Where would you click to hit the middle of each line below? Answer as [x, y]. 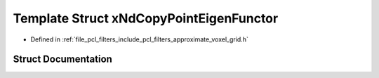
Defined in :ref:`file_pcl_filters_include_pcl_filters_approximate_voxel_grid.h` [139, 39]
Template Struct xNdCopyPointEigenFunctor [146, 18]
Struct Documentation [62, 59]
